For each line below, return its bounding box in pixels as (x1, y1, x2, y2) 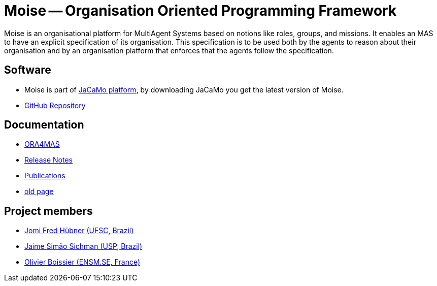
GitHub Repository (24, 101, 86, 110)
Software (4, 63, 51, 77)
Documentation (4, 118, 84, 132)
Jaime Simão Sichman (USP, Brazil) (24, 242, 143, 251)
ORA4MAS (24, 140, 60, 149)
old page (24, 187, 54, 196)
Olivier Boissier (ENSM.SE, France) (24, 258, 141, 267)
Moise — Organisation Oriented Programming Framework (4, 2, 397, 19)
